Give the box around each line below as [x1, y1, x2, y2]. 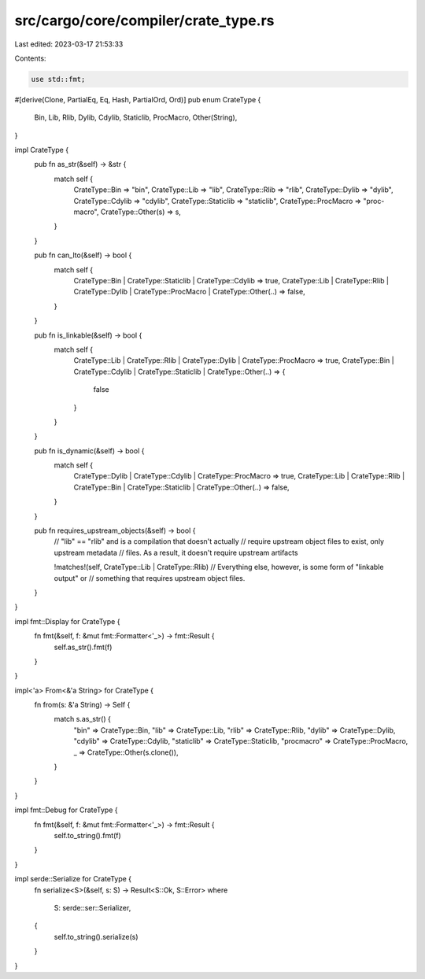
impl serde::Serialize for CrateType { [14, 874, 132, 884]
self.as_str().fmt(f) [54, 642, 113, 652]
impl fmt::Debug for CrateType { [14, 805, 118, 815]
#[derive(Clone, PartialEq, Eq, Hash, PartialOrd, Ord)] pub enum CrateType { [14, 94, 261, 104]
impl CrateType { [14, 146, 69, 155]
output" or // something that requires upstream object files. [54, 573, 246, 582]
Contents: [14, 54, 46, 63]
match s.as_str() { [54, 715, 112, 724]
